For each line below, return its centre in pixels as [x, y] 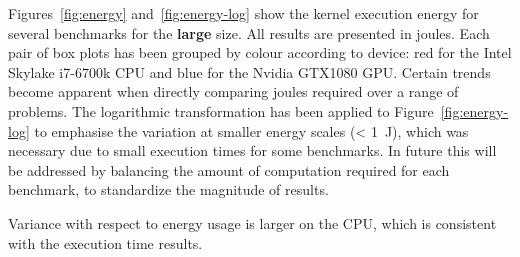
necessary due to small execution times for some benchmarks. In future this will [252, 150]
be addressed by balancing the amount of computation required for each [229, 169]
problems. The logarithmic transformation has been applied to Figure [221, 110]
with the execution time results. [105, 242]
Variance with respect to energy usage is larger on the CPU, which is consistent [252, 222]
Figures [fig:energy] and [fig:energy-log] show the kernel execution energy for [243, 13]
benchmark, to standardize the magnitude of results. [168, 189]
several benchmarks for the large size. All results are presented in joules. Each [249, 32]
